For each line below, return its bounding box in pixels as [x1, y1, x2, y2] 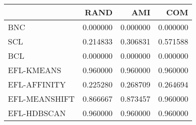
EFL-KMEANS [8, 64, 61, 76]
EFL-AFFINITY [8, 79, 66, 90]
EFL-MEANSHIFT [8, 93, 75, 104]
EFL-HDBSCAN [8, 107, 66, 119]
